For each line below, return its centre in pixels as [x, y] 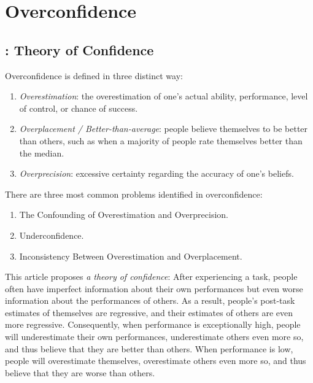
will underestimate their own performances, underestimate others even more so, [154, 337]
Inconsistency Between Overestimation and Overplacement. [131, 256]
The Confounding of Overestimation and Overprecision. [124, 215]
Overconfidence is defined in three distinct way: [94, 75]
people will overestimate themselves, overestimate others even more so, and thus [156, 361]
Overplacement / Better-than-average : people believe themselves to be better [164, 129]
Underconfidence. [52, 235]
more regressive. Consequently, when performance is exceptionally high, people [153, 324]
